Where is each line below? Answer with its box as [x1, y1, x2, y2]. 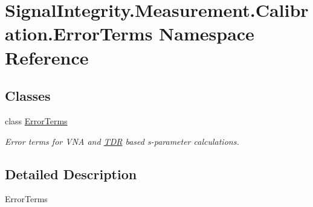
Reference [5, 45, 89, 69]
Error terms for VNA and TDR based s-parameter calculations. [5, 135, 239, 147]
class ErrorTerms [5, 114, 68, 127]
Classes [5, 86, 51, 105]
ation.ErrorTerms [5, 21, 153, 46]
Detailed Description [5, 164, 137, 183]
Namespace [159, 21, 254, 46]
